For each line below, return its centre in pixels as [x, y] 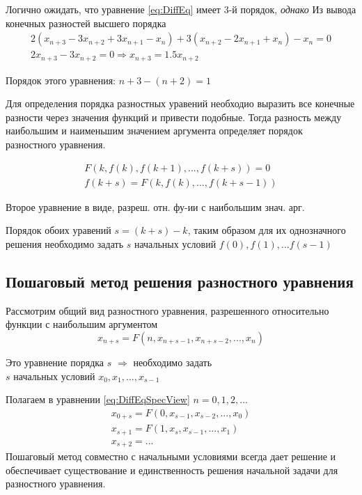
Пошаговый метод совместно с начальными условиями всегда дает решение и [171, 456]
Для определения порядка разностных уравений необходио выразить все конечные [180, 103]
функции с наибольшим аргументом [82, 324]
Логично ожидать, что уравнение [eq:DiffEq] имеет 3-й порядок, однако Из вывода [181, 9]
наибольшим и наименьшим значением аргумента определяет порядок [154, 131]
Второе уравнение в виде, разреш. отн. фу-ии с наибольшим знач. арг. [155, 206]
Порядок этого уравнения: [61, 80]
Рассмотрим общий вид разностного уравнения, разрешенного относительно [167, 310]
